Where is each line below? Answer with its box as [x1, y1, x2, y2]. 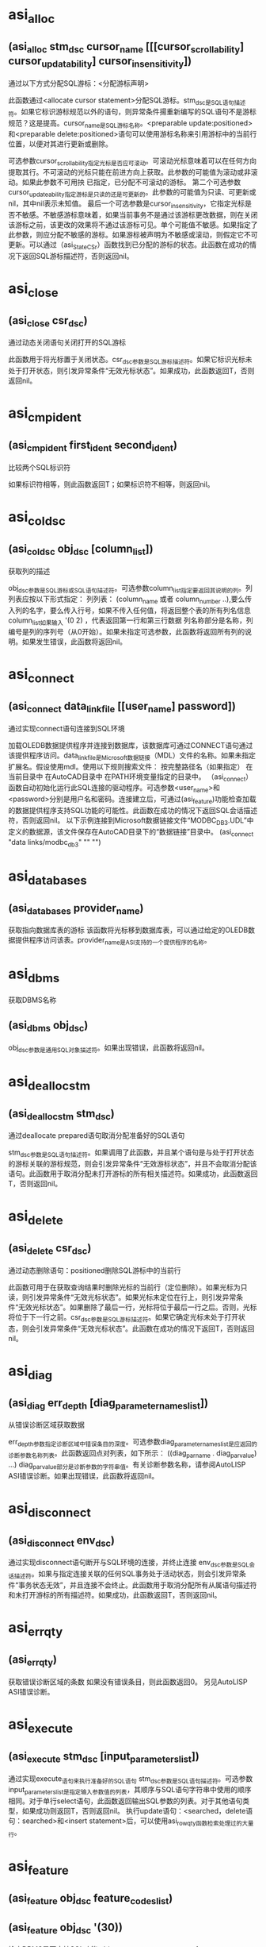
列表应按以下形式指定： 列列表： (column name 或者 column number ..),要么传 [8, 594, 252, 606]
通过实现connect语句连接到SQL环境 [8, 723, 125, 733]
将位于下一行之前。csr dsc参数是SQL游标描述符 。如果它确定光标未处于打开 [8, 1312, 239, 1324]
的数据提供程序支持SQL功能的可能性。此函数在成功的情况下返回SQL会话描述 [8, 806, 258, 815]
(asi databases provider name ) [8, 901, 144, 916]
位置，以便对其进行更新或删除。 [8, 139, 112, 148]
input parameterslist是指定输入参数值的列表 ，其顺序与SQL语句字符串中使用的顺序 [8, 1785, 252, 1796]
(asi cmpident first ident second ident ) [8, 438, 178, 454]
